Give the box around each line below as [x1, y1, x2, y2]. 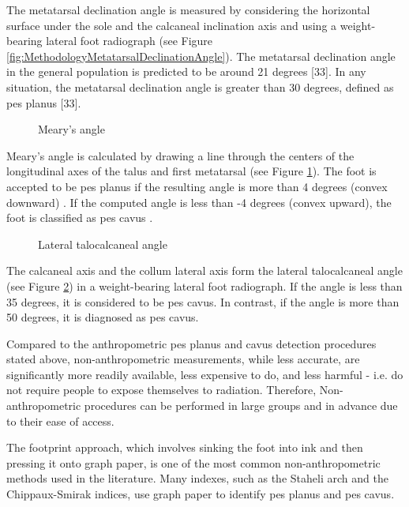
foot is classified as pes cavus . [6, 209, 153, 226]
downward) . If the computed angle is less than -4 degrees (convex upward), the [6, 193, 392, 210]
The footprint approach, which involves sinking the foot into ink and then [6, 439, 363, 456]
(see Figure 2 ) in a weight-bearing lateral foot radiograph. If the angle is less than [6, 277, 403, 294]
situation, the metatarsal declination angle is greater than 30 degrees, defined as [6, 78, 394, 95]
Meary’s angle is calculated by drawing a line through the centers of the [6, 147, 355, 163]
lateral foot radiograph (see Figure [46, 32, 213, 49]
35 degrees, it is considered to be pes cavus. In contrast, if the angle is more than [6, 293, 400, 310]
